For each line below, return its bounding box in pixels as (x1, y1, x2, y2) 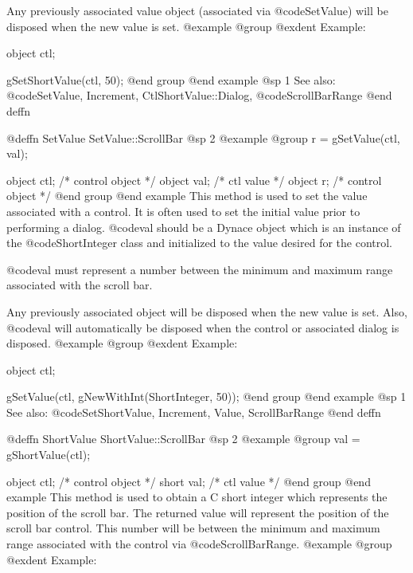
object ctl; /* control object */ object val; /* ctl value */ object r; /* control (6, 171, 382, 188)
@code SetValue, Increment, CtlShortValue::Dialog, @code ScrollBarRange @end (6, 87, 392, 104)
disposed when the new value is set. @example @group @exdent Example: (6, 18, 366, 34)
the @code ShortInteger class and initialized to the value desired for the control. (6, 234, 393, 251)
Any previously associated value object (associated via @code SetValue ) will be (6, 2, 388, 18)
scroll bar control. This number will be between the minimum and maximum (6, 520, 380, 536)
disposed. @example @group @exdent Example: (6, 335, 238, 351)
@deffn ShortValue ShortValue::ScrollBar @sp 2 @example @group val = (6, 430, 360, 447)
